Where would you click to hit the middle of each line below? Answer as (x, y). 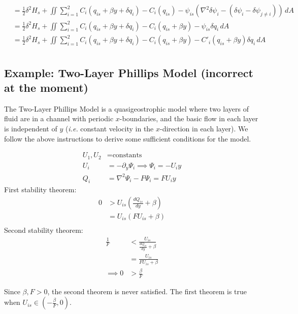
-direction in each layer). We (204, 128)
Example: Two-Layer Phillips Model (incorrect (129, 72)
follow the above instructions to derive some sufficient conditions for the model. (128, 138)
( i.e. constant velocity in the (109, 128)
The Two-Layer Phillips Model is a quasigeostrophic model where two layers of (126, 108)
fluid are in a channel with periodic (59, 118)
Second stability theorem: (44, 230)
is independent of (31, 128)
